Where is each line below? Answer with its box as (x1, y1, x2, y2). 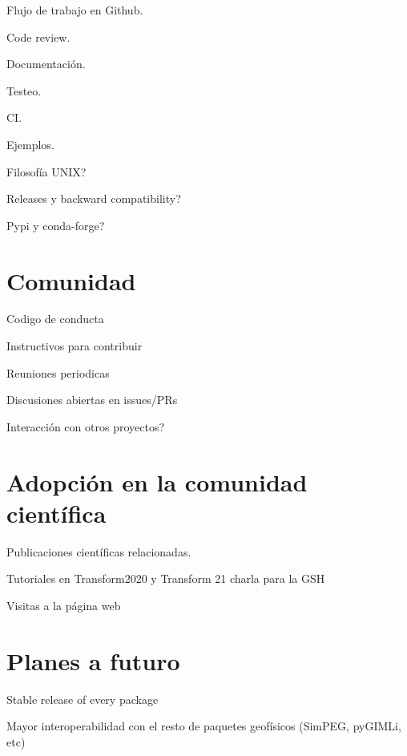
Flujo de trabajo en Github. (6, 2, 143, 18)
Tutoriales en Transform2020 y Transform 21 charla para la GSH (6, 570, 325, 587)
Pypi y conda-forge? (6, 216, 105, 233)
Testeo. (6, 82, 42, 99)
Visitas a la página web (6, 596, 121, 613)
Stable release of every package (6, 690, 159, 707)
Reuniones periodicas (6, 364, 110, 381)
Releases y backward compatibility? (6, 190, 181, 207)
